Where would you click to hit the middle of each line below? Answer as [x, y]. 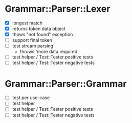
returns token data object [39, 29]
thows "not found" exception [42, 35]
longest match [27, 23]
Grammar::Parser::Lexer [58, 9]
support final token [32, 40]
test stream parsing [33, 46]
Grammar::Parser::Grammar [66, 84]
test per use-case [31, 98]
